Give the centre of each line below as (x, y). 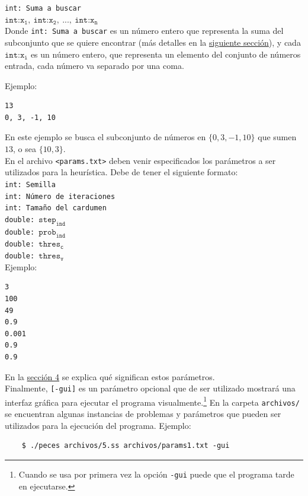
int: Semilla (30, 184)
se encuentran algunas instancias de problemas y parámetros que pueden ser (143, 414)
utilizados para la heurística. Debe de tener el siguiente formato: (121, 172)
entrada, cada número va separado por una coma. (94, 66)
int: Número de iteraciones (60, 196)
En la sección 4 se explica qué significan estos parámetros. (110, 376)
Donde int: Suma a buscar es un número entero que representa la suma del (144, 31)
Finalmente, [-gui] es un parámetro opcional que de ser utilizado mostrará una (150, 388)
